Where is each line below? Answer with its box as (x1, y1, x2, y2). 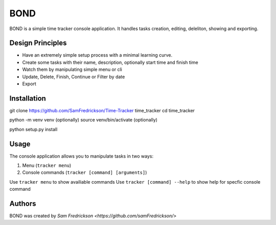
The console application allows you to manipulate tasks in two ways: (9, 153, 153, 159)
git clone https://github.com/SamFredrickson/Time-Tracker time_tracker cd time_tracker (9, 107, 195, 113)
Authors (9, 199, 36, 208)
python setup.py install (9, 126, 58, 132)
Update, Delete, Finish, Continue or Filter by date (22, 73, 125, 80)
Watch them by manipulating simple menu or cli (22, 66, 122, 72)
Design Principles (9, 39, 67, 47)
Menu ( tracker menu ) (22, 162, 72, 168)
